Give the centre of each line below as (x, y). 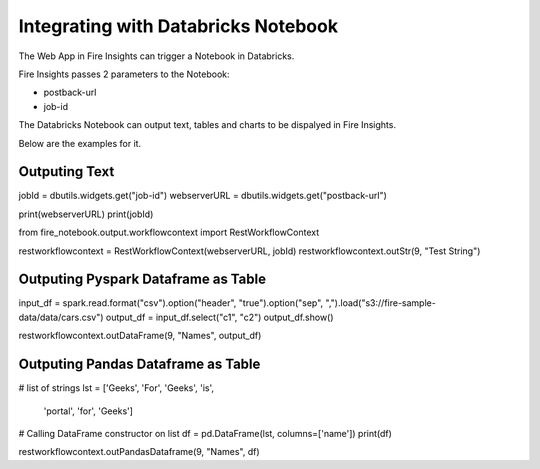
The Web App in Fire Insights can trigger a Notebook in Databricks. (156, 56)
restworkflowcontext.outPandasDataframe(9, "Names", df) (139, 452)
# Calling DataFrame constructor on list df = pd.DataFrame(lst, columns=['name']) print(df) (205, 433)
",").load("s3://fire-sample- (381, 303)
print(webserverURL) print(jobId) (86, 214)
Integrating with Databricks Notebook (178, 26)
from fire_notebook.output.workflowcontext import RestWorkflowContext (169, 232)
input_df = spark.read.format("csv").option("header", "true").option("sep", (171, 303)
